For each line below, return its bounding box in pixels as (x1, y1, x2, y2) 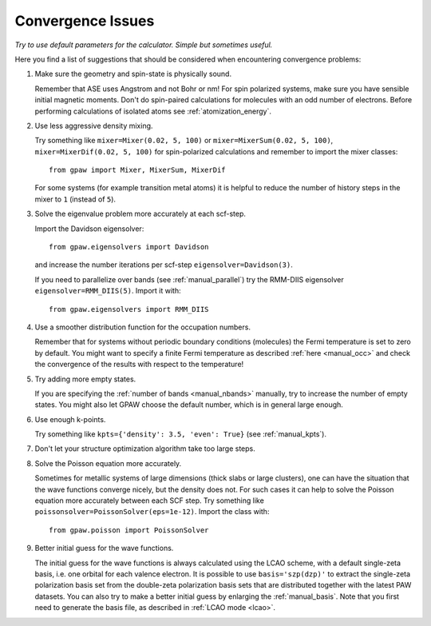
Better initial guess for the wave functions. (34, 544, 174, 553)
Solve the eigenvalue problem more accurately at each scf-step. (34, 209, 247, 219)
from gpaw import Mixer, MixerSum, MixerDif (49, 165, 227, 175)
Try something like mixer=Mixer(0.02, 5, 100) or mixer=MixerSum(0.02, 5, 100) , (34, 136, 334, 146)
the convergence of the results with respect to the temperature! (34, 360, 244, 369)
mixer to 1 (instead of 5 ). (34, 194, 116, 204)
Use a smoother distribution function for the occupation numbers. (34, 322, 251, 332)
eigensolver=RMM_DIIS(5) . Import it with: (34, 286, 181, 296)
